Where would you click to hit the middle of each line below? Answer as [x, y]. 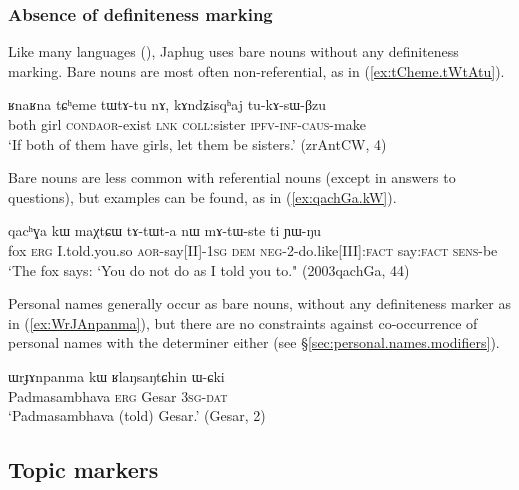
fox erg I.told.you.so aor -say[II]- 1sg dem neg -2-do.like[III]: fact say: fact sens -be [253, 249]
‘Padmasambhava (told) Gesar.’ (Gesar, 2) [137, 415]
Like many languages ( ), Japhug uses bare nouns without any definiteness [233, 51]
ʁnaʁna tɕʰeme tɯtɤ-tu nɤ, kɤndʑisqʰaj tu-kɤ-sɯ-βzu [167, 104]
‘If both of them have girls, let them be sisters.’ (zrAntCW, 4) [197, 143]
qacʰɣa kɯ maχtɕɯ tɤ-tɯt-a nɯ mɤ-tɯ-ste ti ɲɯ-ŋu [164, 230]
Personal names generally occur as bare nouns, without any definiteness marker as [260, 303]
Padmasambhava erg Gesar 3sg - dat [118, 395]
